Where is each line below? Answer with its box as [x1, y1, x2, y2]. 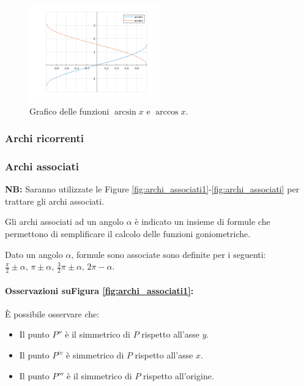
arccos [155, 107, 179, 116]
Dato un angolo [5, 248, 63, 260]
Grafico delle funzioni [29, 104, 109, 117]
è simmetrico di [66, 349, 124, 361]
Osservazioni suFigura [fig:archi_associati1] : [5, 284, 194, 297]
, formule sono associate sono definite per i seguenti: [71, 248, 266, 260]
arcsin [114, 107, 136, 116]
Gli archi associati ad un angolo [5, 215, 124, 228]
